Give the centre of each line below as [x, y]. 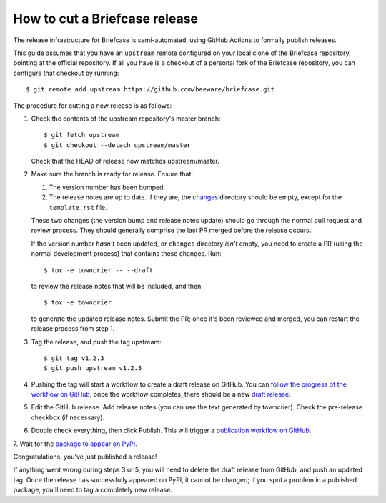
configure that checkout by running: [66, 73]
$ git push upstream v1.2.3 [93, 368]
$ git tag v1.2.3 [74, 358]
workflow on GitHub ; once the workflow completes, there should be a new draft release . [161, 394]
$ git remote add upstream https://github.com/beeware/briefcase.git [150, 90]
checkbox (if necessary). [68, 417]
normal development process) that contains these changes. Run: [126, 254]
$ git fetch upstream [81, 135]
